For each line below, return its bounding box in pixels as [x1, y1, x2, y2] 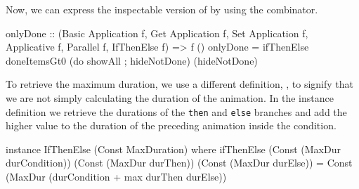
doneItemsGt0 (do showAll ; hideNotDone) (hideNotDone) [6, 53, 258, 67]
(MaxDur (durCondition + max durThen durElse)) [6, 169, 227, 183]
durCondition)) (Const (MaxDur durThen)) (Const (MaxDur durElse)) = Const [6, 155, 353, 170]
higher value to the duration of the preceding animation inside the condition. [6, 118, 337, 133]
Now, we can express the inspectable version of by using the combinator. [6, 2, 318, 16]
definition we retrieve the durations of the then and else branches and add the [6, 104, 347, 119]
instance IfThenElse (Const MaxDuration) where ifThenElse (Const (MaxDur [6, 141, 341, 156]
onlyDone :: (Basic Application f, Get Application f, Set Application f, [6, 25, 308, 40]
